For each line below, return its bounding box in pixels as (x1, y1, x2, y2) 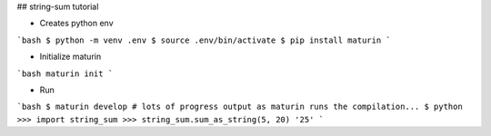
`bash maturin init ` (16, 68, 114, 79)
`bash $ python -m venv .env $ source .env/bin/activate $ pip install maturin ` (16, 34, 391, 45)
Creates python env (39, 18, 114, 29)
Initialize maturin (39, 51, 102, 63)
